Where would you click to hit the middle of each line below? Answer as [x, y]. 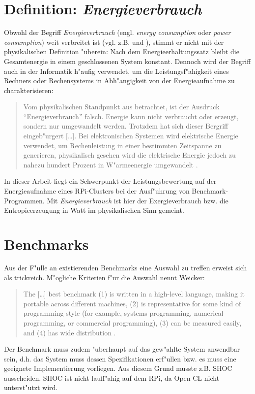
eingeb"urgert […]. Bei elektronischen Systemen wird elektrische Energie [131, 136]
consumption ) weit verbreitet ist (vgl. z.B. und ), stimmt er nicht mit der [114, 42]
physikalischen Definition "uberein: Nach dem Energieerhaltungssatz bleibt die [122, 51]
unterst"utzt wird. [31, 387]
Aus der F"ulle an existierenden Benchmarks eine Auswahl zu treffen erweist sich [126, 267]
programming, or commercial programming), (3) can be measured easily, [132, 322]
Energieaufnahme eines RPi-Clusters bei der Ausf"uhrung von [97, 191]
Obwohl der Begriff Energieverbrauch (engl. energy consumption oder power [117, 32]
